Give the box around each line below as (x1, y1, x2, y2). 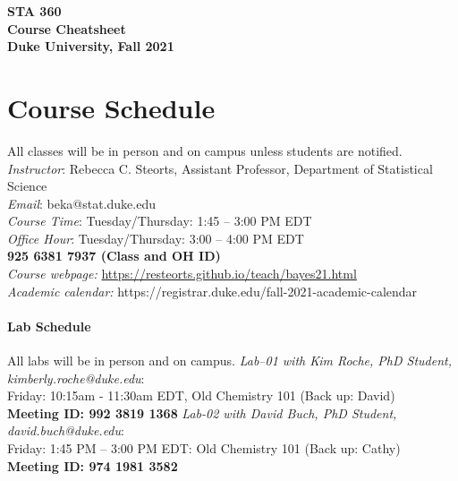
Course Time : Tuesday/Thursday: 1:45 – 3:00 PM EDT (7, 211, 312, 230)
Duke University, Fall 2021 (7, 37, 174, 56)
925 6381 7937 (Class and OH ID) (7, 246, 221, 265)
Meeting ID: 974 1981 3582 (7, 456, 178, 475)
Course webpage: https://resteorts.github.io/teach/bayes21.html (7, 264, 357, 283)
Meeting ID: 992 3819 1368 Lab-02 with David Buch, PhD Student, (7, 403, 397, 422)
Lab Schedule (7, 316, 91, 335)
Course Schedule (7, 89, 216, 125)
